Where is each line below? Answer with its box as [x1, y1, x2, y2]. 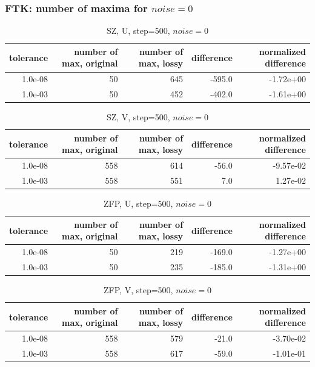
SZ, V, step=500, [106, 111, 170, 123]
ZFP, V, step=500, [104, 284, 173, 296]
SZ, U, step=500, [106, 24, 170, 37]
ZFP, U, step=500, [104, 197, 173, 210]
